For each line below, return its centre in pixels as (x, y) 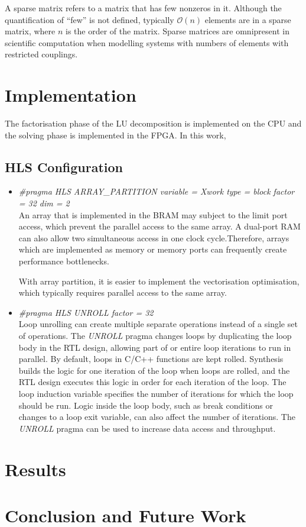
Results (35, 469)
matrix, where (30, 31)
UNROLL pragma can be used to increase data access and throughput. (147, 428)
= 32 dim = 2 (44, 203)
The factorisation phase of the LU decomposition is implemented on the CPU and (153, 123)
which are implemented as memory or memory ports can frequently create (153, 249)
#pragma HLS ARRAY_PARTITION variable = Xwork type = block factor (157, 191)
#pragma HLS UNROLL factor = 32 (86, 312)
